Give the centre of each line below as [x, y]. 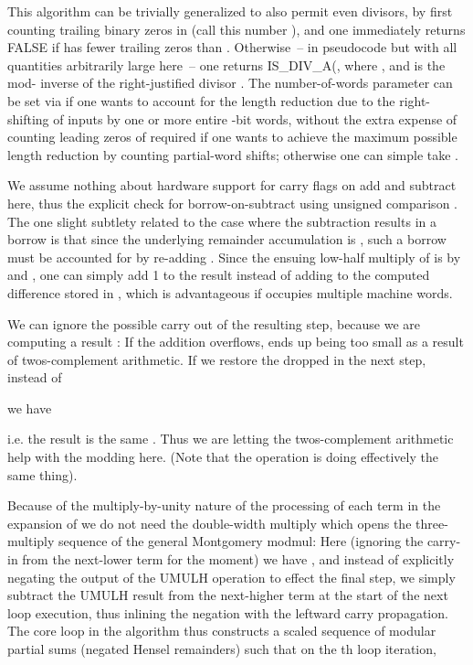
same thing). [42, 474]
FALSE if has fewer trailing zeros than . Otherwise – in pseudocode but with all [232, 47]
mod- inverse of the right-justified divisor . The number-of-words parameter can [230, 83]
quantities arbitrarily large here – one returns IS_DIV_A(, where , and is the [226, 64]
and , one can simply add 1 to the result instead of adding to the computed [219, 275]
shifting [28, 118]
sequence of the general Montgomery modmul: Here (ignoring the [241, 541]
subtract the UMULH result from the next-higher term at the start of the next [228, 595]
